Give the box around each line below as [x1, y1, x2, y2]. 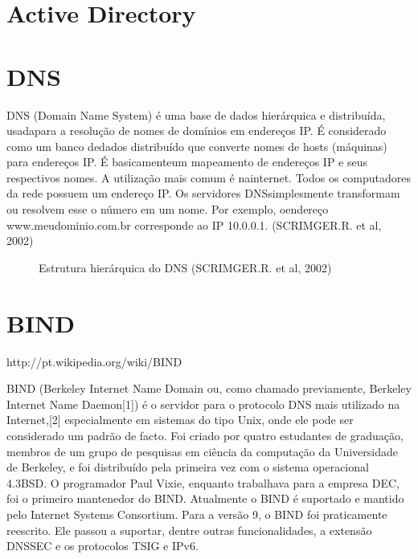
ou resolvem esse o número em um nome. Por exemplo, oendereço [6, 201, 329, 218]
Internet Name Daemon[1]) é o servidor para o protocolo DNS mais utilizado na [6, 395, 400, 412]
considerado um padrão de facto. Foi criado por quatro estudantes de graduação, [6, 426, 404, 443]
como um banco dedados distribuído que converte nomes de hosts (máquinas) [6, 137, 387, 154]
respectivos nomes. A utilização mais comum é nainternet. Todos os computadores [6, 169, 412, 186]
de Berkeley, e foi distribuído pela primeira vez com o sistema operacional [6, 459, 369, 475]
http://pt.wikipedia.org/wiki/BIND [6, 353, 182, 369]
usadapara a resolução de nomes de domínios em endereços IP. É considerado [6, 122, 387, 139]
